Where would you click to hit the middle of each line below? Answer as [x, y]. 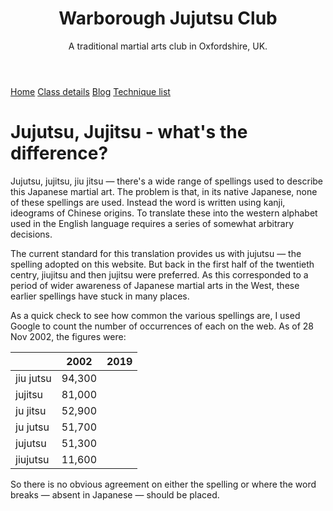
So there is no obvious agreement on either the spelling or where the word [163, 484]
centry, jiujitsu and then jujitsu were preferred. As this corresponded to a [159, 274]
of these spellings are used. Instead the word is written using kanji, [148, 202]
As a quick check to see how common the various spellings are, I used [155, 315]
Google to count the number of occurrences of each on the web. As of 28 [162, 326]
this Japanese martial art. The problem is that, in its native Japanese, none [164, 191]
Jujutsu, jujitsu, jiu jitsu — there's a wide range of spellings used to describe [167, 181]
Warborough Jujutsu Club [168, 18]
